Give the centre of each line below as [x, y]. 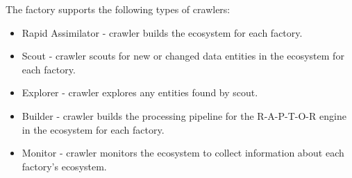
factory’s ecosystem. [64, 166]
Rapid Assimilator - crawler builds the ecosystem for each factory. [162, 32]
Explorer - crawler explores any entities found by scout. [140, 92]
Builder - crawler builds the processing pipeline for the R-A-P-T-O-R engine [184, 115]
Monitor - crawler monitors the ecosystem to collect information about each [183, 153]
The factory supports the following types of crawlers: [118, 9]
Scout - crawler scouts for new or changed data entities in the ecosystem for [183, 56]
